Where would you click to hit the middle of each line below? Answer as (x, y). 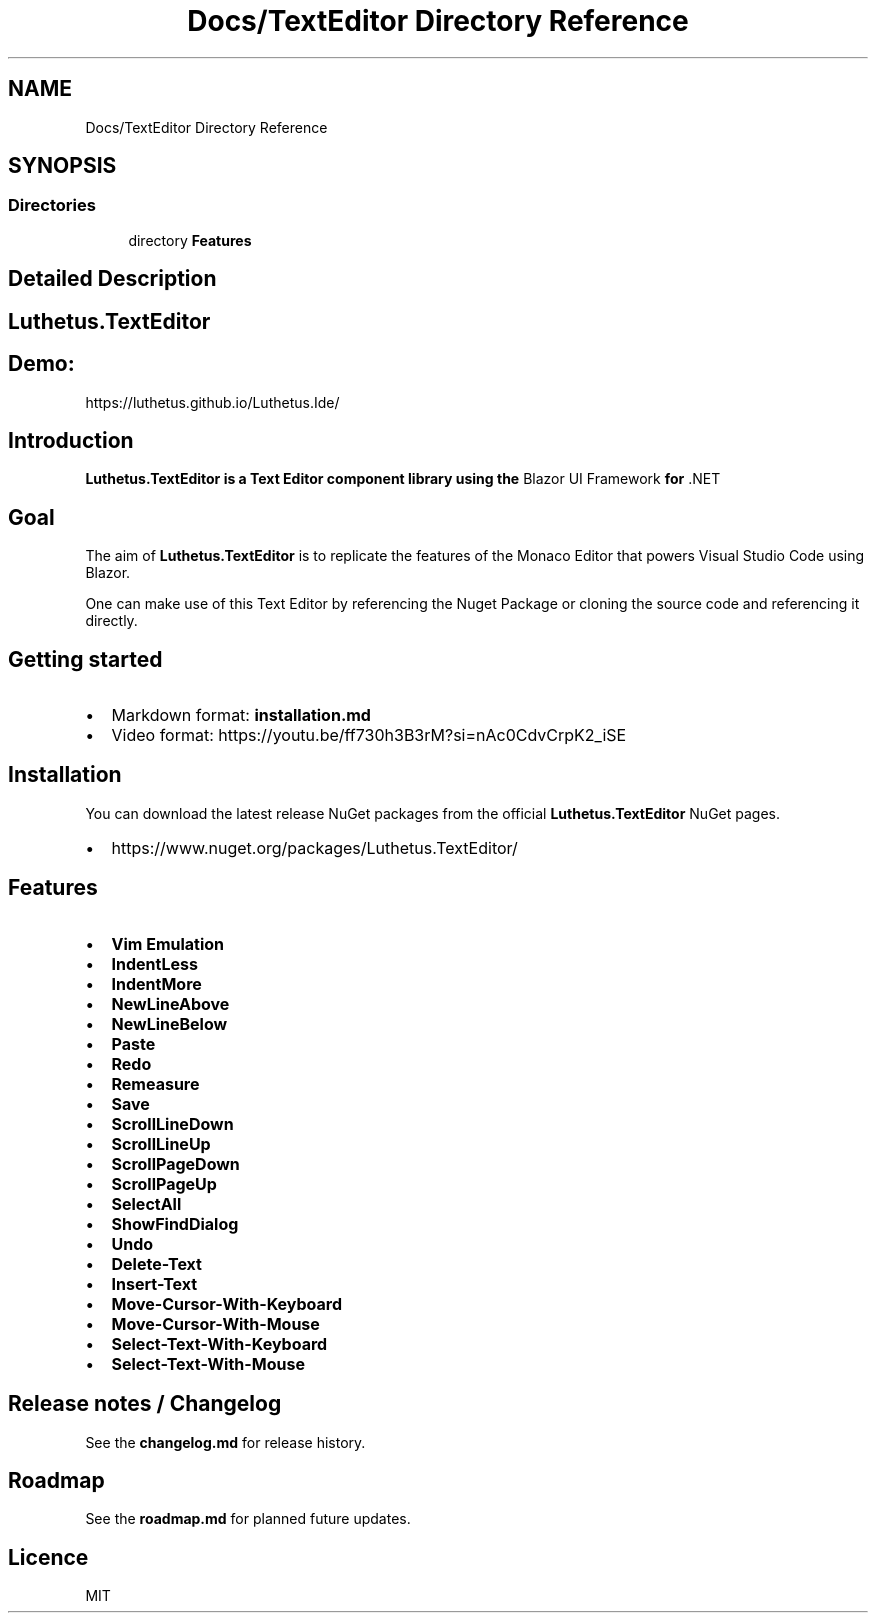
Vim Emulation (168, 943)
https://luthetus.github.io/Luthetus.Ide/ (212, 402)
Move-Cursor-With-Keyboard (227, 1303)
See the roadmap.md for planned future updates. (248, 1519)
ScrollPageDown (175, 1163)
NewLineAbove (170, 1003)
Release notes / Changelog (145, 1404)
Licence (48, 1557)
